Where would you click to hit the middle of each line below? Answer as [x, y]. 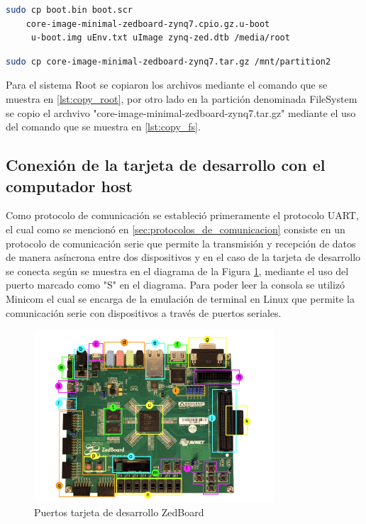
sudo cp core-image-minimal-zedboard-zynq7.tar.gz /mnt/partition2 [168, 61]
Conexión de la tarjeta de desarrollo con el [166, 165]
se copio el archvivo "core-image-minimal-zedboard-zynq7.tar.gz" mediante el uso [181, 112]
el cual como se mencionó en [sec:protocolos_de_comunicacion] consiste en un [176, 229]
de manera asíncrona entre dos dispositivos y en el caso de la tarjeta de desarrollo [183, 257]
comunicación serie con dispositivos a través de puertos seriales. [144, 312]
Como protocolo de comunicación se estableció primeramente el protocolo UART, [182, 215]
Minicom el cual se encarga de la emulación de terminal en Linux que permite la [180, 298]
